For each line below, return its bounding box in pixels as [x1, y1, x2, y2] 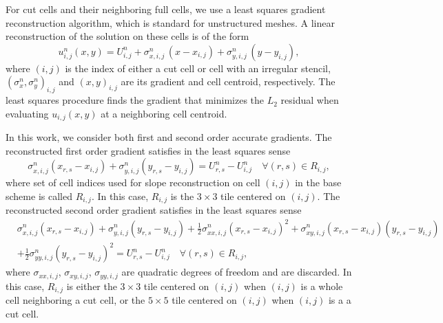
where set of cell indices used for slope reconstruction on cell [6, 175, 260, 190]
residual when [280, 93, 339, 107]
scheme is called [6, 189, 72, 203]
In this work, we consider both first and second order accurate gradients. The [6, 130, 332, 144]
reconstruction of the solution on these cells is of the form [6, 29, 249, 43]
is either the [66, 278, 117, 293]
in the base [295, 175, 342, 190]
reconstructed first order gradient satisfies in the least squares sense [6, 143, 291, 157]
